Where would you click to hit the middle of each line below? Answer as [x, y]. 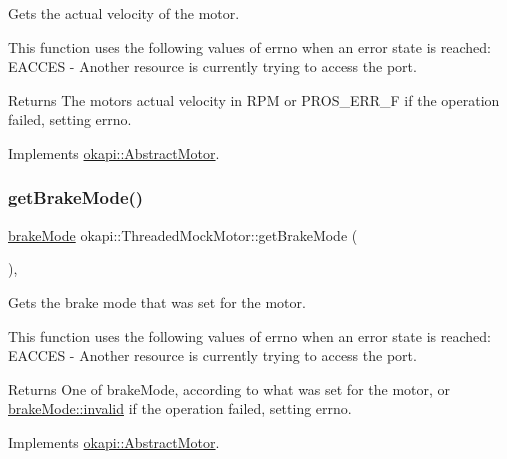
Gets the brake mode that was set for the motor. [157, 301]
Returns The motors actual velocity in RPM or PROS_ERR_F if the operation [254, 99]
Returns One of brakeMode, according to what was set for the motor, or [229, 388]
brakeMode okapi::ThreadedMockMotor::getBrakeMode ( [183, 234]
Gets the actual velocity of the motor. [124, 13]
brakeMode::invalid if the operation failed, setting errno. [180, 408]
